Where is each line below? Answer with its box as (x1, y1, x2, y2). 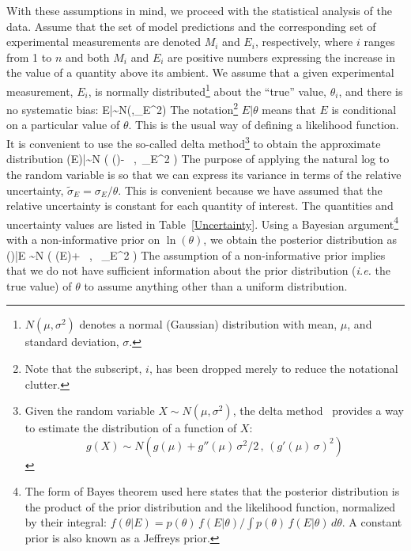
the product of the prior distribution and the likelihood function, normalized (25, 498, 396, 515)
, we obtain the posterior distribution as (203, 230, 397, 247)
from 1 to (6, 48, 52, 65)
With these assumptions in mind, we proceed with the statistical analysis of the (6, 2, 392, 18)
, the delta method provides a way (232, 402, 404, 419)
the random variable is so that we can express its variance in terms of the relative (6, 165, 402, 182)
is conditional (331, 101, 397, 117)
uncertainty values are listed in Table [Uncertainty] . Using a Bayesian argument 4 (6, 213, 399, 232)
